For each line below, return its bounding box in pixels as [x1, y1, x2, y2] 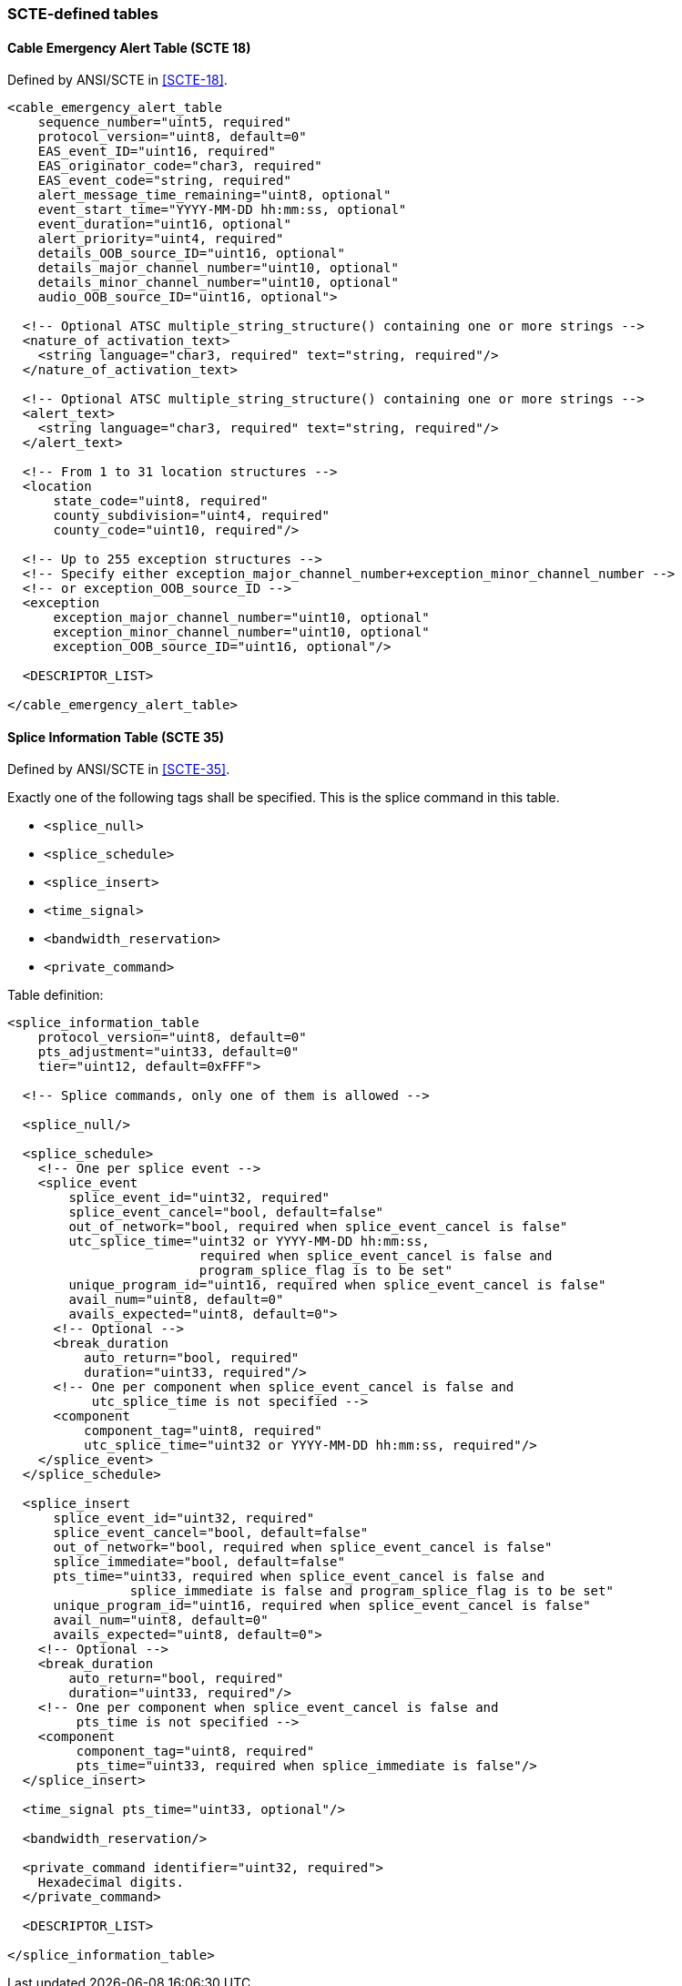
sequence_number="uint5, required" [37, 115, 291, 130]
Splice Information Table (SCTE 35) [7, 728, 224, 745]
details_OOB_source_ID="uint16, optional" [37, 246, 345, 261]
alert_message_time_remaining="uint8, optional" [37, 188, 392, 203]
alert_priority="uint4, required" [37, 231, 284, 247]
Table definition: [7, 987, 104, 1003]
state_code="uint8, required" [53, 494, 269, 509]
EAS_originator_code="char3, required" [37, 158, 322, 174]
